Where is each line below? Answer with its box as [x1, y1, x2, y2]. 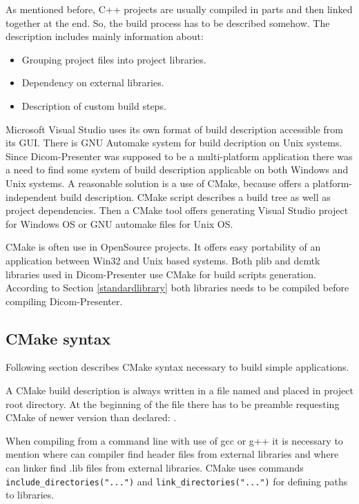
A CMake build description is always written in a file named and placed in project [6, 383, 353, 398]
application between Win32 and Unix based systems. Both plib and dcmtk [6, 253, 320, 267]
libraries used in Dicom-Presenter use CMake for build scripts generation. [6, 266, 316, 281]
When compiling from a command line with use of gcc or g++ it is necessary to [6, 433, 343, 447]
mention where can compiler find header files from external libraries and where [6, 447, 339, 461]
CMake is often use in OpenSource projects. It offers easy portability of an [6, 240, 321, 254]
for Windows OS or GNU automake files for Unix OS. [6, 216, 233, 231]
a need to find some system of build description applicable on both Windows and [6, 162, 349, 177]
